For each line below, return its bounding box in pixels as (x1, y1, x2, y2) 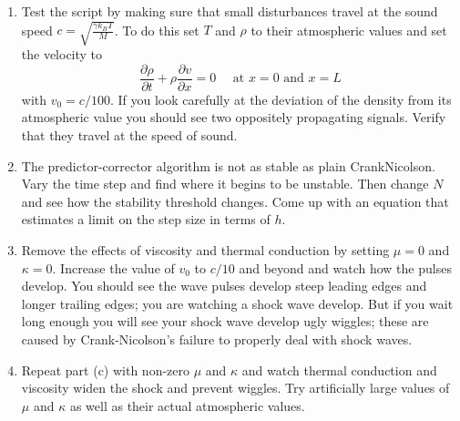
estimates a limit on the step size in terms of (21, 210, 271, 229)
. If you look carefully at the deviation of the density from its (109, 89, 452, 108)
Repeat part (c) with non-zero (21, 360, 190, 379)
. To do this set (114, 20, 199, 39)
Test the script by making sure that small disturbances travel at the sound (21, 2, 438, 20)
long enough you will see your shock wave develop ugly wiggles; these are (21, 312, 429, 331)
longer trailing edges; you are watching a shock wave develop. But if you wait (21, 293, 454, 313)
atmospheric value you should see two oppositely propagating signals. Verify (21, 108, 446, 127)
